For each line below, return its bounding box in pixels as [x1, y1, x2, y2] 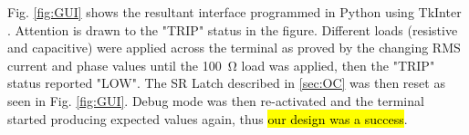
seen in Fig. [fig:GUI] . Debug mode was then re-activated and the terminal [7, 91, 424, 110]
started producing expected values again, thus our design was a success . [7, 109, 408, 128]
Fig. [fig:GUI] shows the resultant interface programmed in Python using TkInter [7, 3, 462, 21]
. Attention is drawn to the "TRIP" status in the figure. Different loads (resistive [7, 20, 458, 39]
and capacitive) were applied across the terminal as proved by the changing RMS [7, 38, 461, 57]
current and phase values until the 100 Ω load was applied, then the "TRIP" [7, 55, 435, 74]
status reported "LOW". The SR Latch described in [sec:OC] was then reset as [7, 73, 445, 92]
